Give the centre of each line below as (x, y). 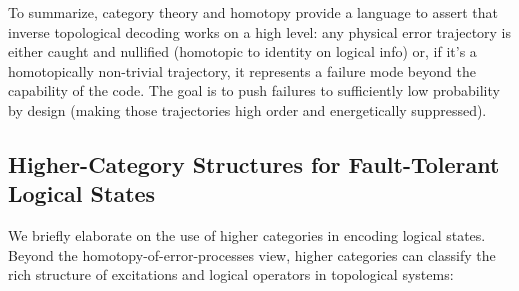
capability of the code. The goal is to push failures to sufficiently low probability (254, 90)
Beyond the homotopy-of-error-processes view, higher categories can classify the (252, 254)
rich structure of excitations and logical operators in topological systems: (231, 274)
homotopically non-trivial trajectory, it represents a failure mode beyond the (242, 70)
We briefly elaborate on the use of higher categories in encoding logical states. (247, 235)
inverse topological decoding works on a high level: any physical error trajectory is (260, 31)
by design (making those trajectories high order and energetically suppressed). (247, 109)
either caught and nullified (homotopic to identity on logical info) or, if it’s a (242, 51)
